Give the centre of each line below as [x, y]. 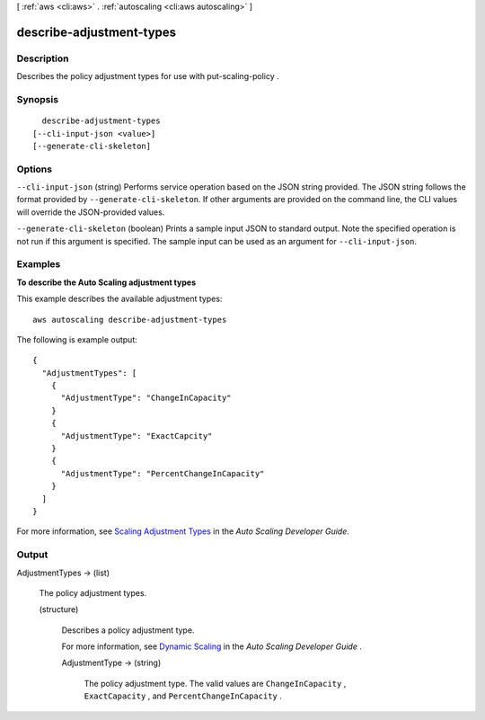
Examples [39, 264]
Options [35, 169]
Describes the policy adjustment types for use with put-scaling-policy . [148, 76]
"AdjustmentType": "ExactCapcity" [137, 436]
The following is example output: [77, 339]
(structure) [59, 609]
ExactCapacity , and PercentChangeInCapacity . [183, 696]
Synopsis [37, 99]
